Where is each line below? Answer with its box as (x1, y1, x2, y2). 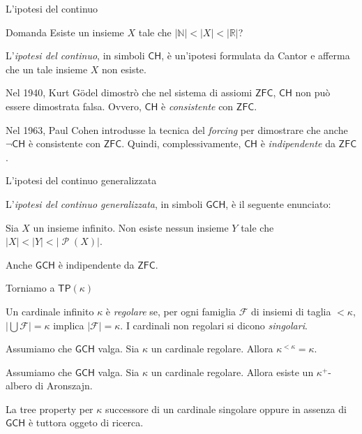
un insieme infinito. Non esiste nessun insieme (33, 220, 229, 234)
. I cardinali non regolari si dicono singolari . (120, 317, 308, 332)
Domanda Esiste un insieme (6, 24, 124, 39)
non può (295, 85, 331, 100)
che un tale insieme (6, 61, 88, 76)
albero (6, 378, 32, 393)
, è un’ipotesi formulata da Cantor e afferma (161, 48, 350, 63)
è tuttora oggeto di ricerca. (28, 415, 144, 430)
